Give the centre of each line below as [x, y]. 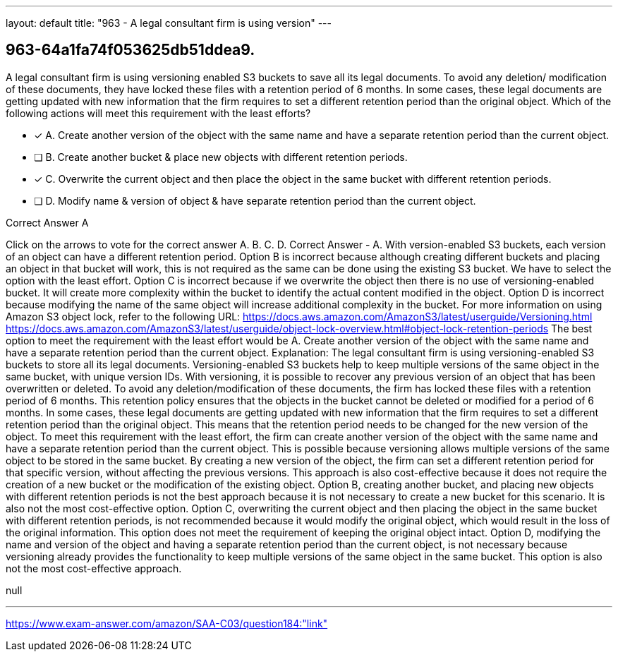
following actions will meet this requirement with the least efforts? [158, 113]
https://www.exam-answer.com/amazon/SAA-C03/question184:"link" [167, 623]
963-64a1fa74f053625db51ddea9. [131, 50]
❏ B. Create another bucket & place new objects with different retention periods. [221, 157]
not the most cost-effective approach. [94, 568]
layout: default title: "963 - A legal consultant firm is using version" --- [169, 23]
